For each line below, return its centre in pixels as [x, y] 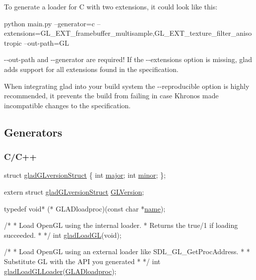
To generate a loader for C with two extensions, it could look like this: [111, 6]
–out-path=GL [47, 42]
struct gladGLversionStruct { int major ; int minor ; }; [85, 175]
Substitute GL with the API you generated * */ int [82, 261]
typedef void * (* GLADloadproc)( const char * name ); [85, 208]
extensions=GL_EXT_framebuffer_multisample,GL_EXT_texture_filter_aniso [128, 33]
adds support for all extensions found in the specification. [91, 69]
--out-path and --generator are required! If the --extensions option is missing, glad [128, 59]
